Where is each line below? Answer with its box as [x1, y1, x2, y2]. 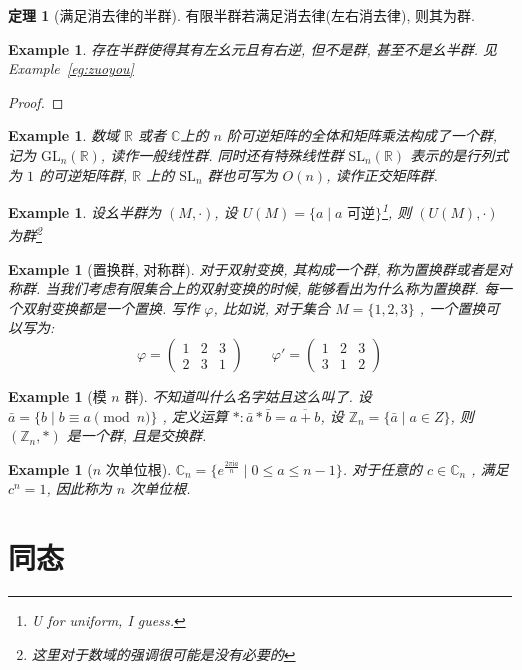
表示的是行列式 [410, 144, 509, 165]
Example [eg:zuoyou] [8, 58, 134, 79]
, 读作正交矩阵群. [326, 164, 438, 185]
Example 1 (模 [8, 386, 107, 407]
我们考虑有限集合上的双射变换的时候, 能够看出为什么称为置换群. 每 [59, 278, 498, 299]
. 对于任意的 [342, 458, 423, 479]
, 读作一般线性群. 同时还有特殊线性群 [100, 144, 344, 165]
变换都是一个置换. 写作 [49, 297, 200, 318]
